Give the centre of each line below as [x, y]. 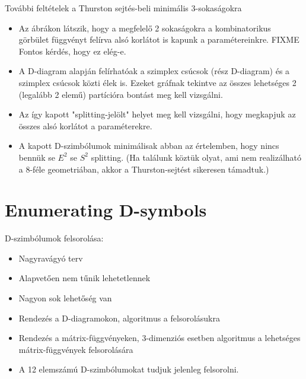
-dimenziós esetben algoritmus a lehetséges [223, 338]
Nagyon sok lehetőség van [65, 298]
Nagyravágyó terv [51, 258]
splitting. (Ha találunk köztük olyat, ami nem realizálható [196, 157]
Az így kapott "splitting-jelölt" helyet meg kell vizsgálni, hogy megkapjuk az [157, 114]
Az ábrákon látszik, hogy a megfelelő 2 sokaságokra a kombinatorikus [145, 28]
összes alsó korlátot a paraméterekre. [85, 125]
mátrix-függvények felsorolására [76, 349]
